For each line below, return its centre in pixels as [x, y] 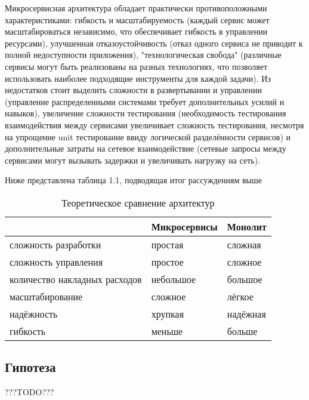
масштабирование [46, 296]
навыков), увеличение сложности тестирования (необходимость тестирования [146, 113]
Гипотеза [30, 367]
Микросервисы [184, 226]
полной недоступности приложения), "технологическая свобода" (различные [143, 55]
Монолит [247, 226]
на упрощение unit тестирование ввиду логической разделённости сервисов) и [148, 136]
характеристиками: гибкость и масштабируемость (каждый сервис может [137, 19]
